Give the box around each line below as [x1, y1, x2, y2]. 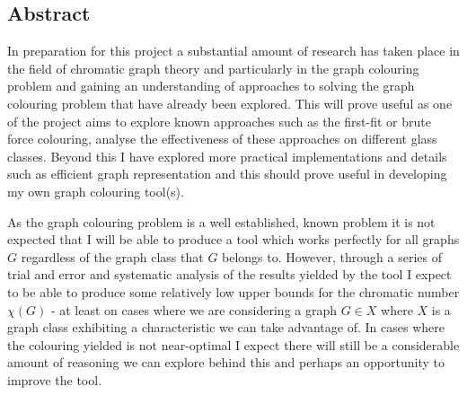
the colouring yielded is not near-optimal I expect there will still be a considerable [7, 335, 460, 354]
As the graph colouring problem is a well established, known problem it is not [7, 212, 436, 231]
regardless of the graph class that [21, 247, 204, 266]
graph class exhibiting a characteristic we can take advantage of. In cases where [7, 318, 445, 337]
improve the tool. [7, 370, 102, 389]
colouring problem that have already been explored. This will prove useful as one [7, 93, 453, 112]
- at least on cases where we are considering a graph [50, 300, 338, 319]
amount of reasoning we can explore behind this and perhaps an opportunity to [7, 353, 445, 372]
